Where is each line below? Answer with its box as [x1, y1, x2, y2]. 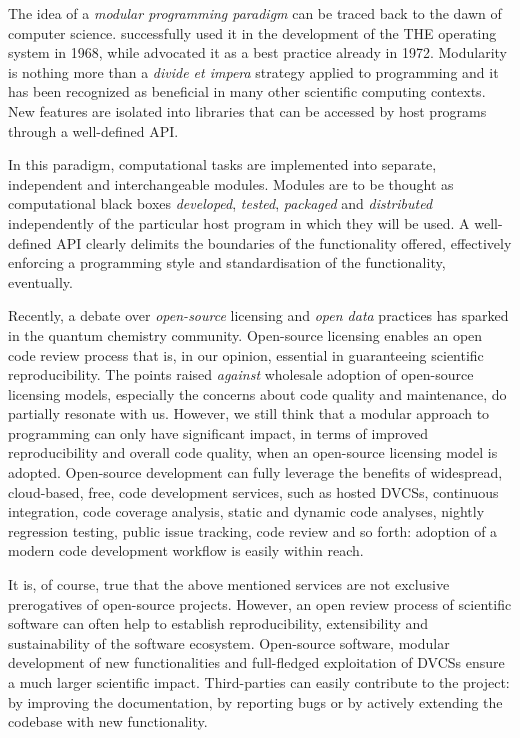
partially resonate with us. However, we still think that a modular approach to [8, 403, 490, 424]
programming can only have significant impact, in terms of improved [8, 422, 428, 443]
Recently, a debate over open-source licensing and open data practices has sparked [8, 305, 509, 326]
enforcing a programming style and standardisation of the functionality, [8, 252, 446, 273]
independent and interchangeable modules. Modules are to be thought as [8, 173, 454, 194]
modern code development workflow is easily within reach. [8, 540, 364, 561]
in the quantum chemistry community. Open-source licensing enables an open [8, 324, 483, 345]
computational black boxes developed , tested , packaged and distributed [8, 193, 433, 214]
